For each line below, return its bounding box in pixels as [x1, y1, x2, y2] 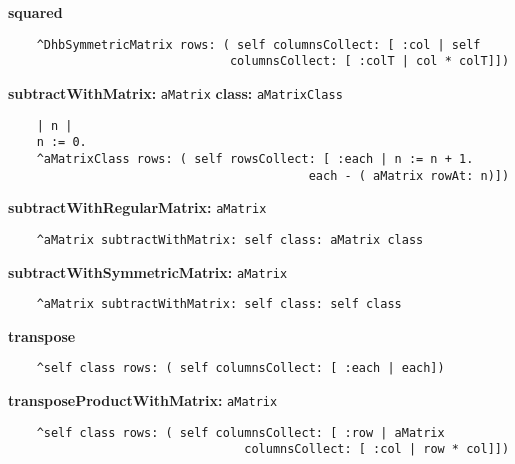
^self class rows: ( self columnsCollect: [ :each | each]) [36, 361, 445, 376]
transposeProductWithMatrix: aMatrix [8, 390, 278, 411]
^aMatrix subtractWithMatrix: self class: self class [36, 297, 402, 312]
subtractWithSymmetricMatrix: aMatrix [8, 261, 288, 282]
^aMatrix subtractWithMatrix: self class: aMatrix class [36, 232, 424, 247]
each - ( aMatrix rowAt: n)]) [308, 168, 510, 183]
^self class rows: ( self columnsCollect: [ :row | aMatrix [36, 425, 445, 440]
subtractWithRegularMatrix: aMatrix [8, 197, 267, 218]
